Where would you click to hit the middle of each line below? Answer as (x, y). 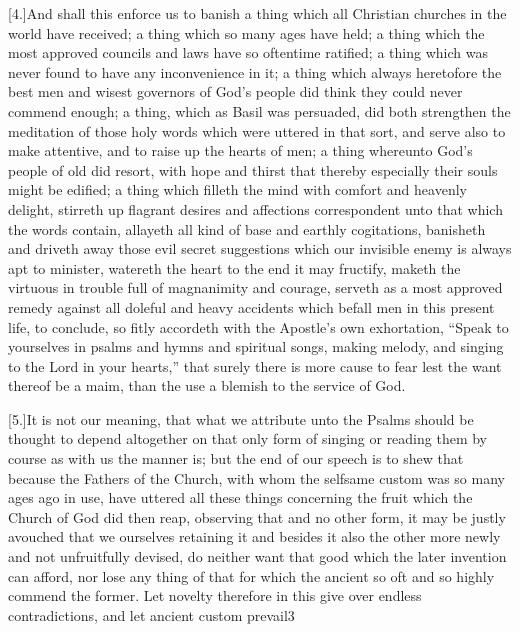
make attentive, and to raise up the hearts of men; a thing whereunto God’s (240, 150)
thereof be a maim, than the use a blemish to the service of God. (207, 385)
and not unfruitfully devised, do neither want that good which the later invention (257, 556)
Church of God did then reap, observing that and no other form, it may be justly (257, 516)
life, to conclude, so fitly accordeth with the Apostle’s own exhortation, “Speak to (258, 326)
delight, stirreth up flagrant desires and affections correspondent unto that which (255, 208)
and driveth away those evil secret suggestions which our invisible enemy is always (260, 248)
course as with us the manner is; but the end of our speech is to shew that (236, 458)
